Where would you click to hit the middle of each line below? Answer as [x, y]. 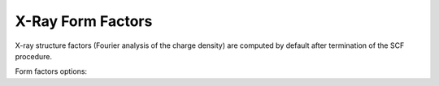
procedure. [34, 56]
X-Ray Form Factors [84, 21]
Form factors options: [51, 71]
